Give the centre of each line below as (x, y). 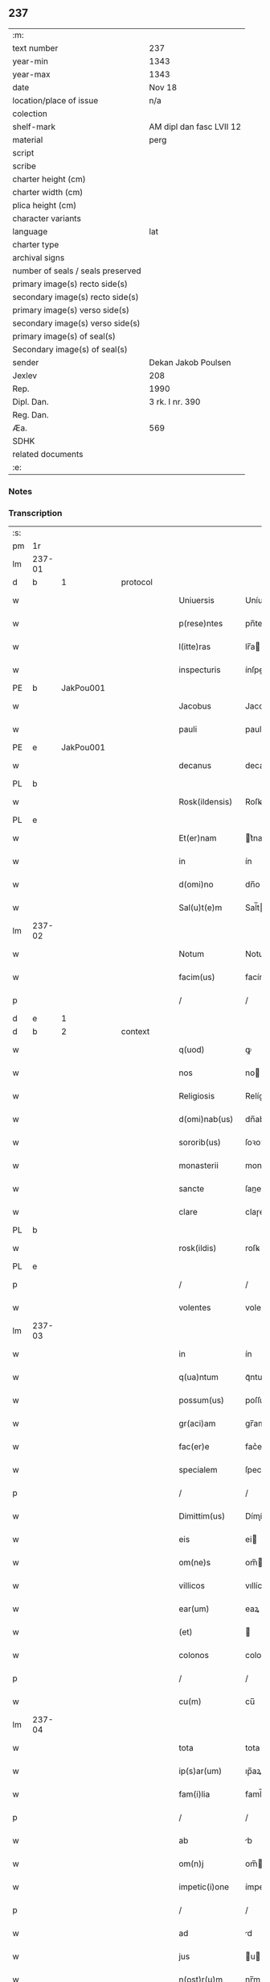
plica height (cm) (45, 205)
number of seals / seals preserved (77, 271)
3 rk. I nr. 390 (175, 401)
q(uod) (192, 1049)
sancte (192, 1189)
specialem (198, 1470)
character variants (47, 218)
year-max (31, 74)
